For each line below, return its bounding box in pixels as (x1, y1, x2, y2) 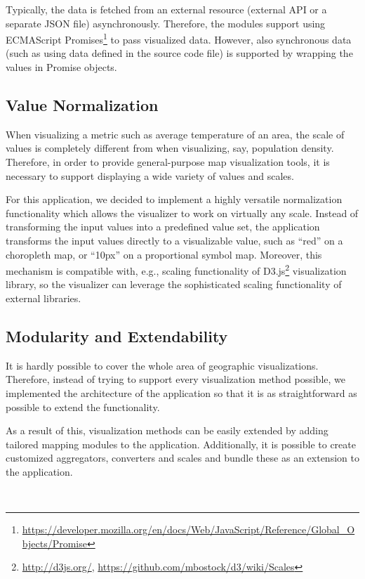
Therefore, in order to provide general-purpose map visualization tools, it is (6, 155, 330, 169)
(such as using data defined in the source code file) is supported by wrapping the (6, 46, 353, 60)
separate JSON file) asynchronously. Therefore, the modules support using (6, 15, 326, 30)
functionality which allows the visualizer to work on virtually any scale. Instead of (6, 205, 359, 220)
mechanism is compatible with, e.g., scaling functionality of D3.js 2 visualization (6, 261, 347, 278)
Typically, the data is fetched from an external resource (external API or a (6, 2, 327, 16)
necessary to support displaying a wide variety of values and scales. (6, 168, 294, 183)
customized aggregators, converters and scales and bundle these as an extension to (6, 450, 359, 465)
